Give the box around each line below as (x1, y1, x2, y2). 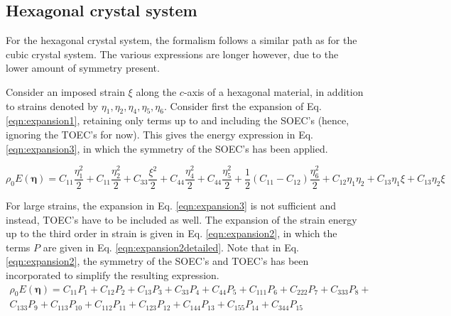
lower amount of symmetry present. (6, 60, 160, 75)
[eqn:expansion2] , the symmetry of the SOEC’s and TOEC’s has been (6, 254, 309, 268)
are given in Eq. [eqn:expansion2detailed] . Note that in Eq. (43, 239, 299, 254)
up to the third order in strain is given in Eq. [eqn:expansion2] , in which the (6, 226, 337, 241)
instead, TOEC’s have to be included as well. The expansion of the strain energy (6, 212, 357, 227)
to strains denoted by (6, 98, 99, 113)
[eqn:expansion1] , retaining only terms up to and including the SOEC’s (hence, (6, 113, 349, 128)
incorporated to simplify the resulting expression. (6, 268, 219, 283)
